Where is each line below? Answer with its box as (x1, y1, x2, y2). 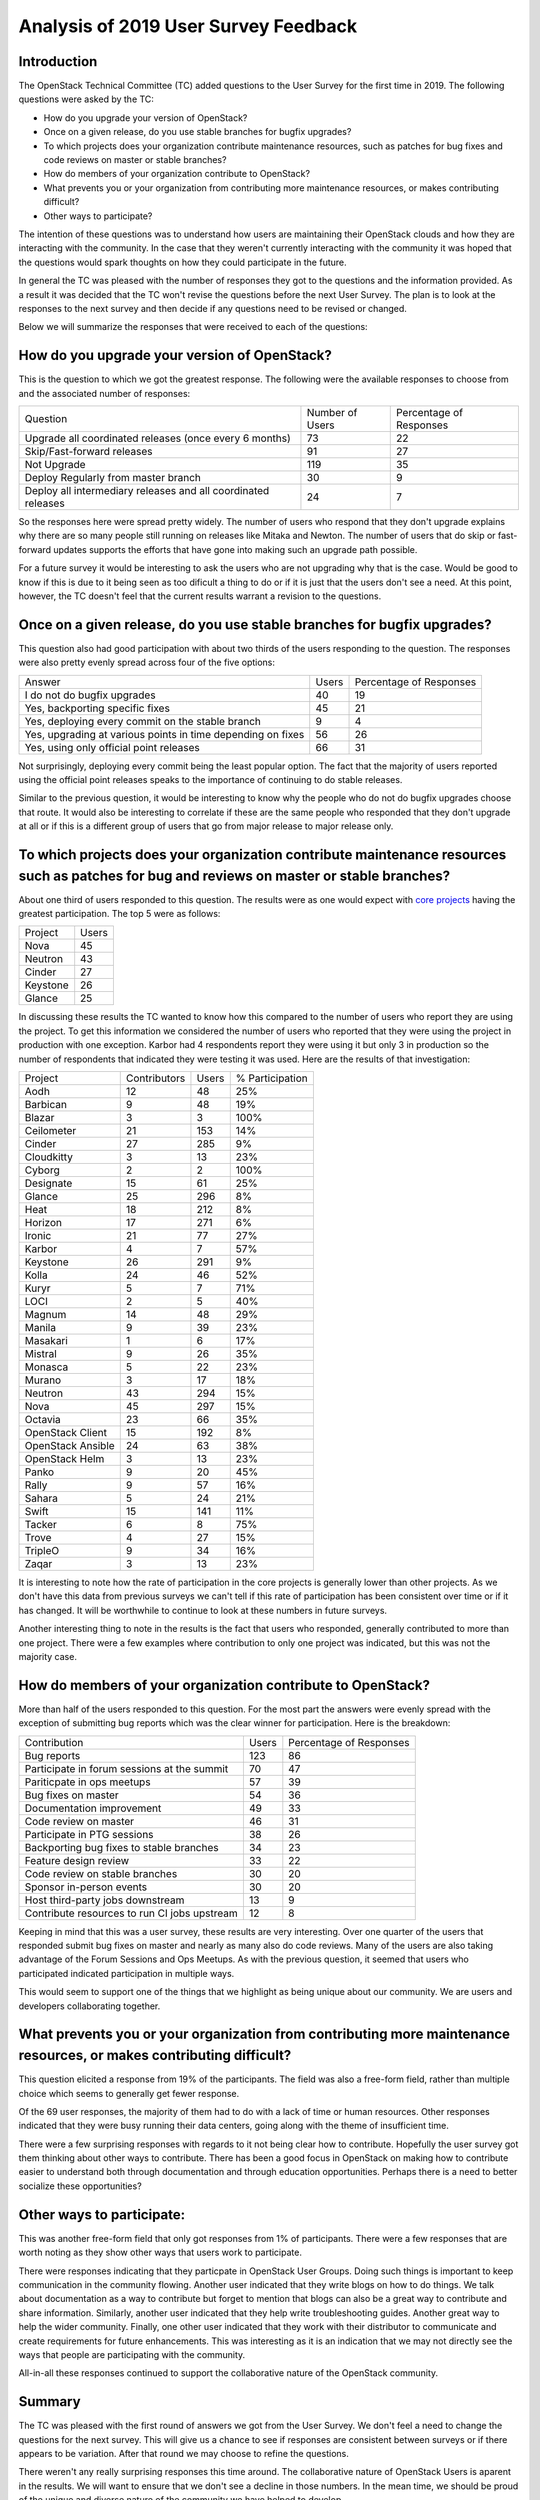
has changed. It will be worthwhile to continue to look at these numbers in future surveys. (18, 1604, 388, 1616)
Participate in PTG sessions (24, 1827, 154, 1841)
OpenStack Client (24, 1426, 107, 1440)
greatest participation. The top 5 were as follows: (18, 908, 221, 920)
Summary (18, 2393, 81, 2410)
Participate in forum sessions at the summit (24, 1761, 229, 1775)
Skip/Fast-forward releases (24, 445, 153, 458)
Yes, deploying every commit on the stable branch (24, 714, 262, 728)
